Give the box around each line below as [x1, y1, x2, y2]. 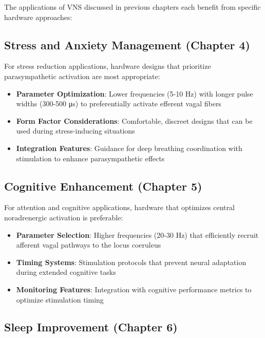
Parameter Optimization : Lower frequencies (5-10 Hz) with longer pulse [16, 88, 253, 99]
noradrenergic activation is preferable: [4, 212, 123, 222]
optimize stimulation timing [16, 294, 104, 305]
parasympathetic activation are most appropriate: [4, 70, 160, 81]
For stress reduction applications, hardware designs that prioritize [4, 61, 211, 71]
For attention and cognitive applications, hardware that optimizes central [4, 202, 235, 213]
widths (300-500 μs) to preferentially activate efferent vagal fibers [16, 98, 221, 109]
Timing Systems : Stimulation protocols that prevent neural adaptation [16, 256, 247, 267]
